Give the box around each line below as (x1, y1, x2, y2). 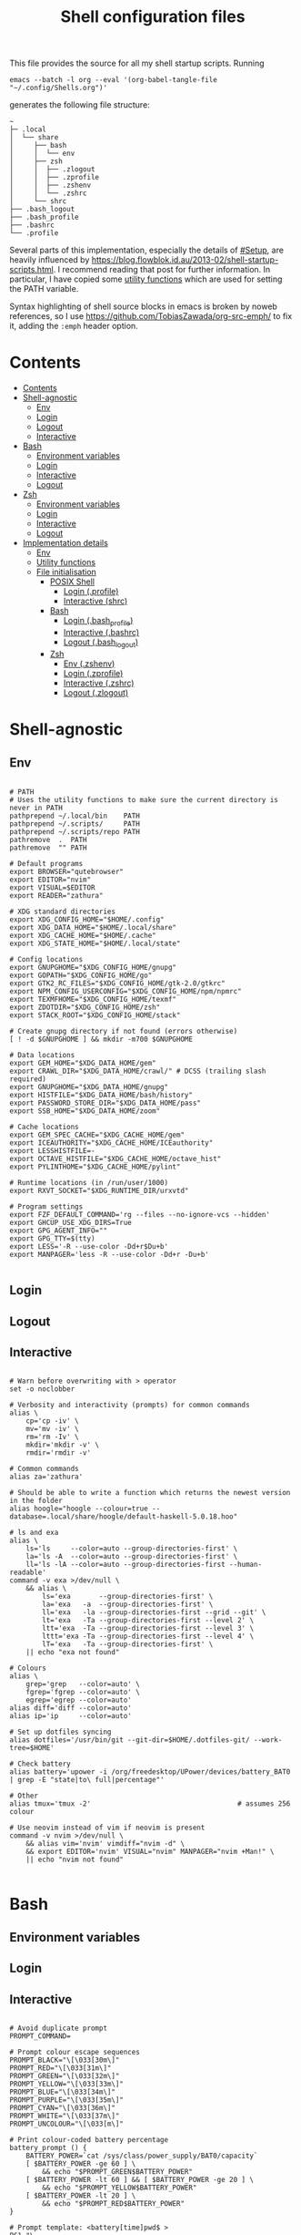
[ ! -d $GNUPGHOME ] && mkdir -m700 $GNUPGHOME (9, 1035, 194, 1044)
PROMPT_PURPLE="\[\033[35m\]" (9, 2096, 125, 2105)
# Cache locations (9, 1122, 79, 1131)
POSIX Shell (49, 576, 95, 587)
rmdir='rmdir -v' (25, 1448, 92, 1457)
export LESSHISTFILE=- (9, 1146, 95, 1155)
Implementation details (22, 538, 109, 549)
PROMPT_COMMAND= (9, 2032, 71, 2041)
